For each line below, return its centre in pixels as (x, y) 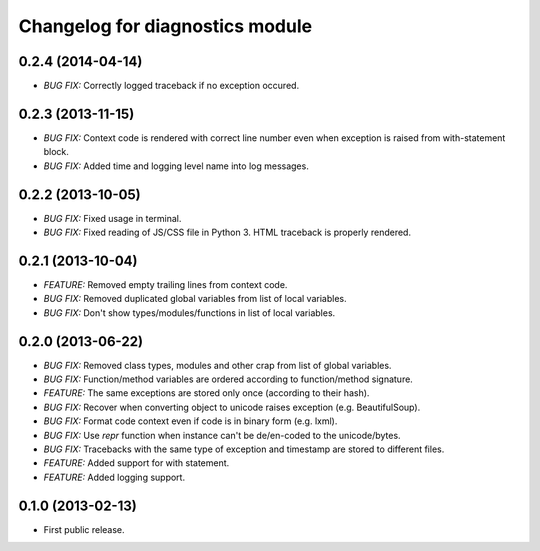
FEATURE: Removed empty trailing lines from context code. (165, 284)
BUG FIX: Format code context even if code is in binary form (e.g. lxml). (190, 421)
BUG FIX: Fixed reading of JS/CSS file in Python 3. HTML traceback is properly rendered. (227, 232)
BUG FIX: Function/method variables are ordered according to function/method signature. (228, 379)
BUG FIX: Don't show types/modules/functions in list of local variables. (189, 312)
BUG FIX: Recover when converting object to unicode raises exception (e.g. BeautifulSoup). (232, 407)
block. (56, 152)
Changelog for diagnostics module (165, 26)
